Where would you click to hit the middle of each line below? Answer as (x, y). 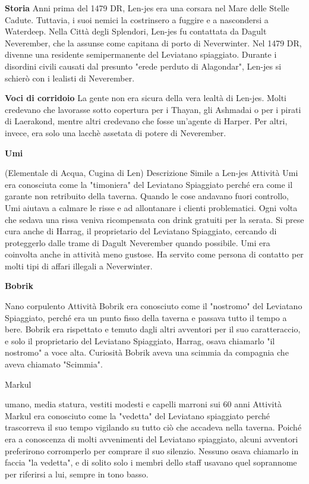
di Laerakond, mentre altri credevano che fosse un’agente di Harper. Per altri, (146, 121)
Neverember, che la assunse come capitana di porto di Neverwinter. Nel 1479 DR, (153, 43)
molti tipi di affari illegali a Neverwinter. (79, 265)
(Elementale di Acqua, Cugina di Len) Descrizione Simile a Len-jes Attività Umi (152, 173)
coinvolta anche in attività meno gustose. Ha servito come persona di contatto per (154, 254)
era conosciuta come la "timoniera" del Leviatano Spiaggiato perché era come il (149, 184)
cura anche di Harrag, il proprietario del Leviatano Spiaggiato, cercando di (141, 231)
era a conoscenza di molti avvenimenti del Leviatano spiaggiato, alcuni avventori (152, 439)
